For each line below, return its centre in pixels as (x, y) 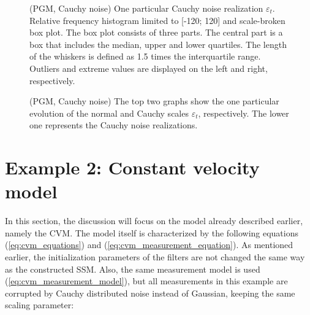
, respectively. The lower (244, 113)
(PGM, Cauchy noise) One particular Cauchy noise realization (146, 8)
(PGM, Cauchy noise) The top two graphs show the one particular (154, 101)
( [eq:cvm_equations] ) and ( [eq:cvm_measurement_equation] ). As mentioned (149, 245)
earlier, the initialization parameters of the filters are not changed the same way (155, 257)
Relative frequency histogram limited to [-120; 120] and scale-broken (157, 20)
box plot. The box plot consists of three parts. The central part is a (156, 32)
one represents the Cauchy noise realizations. (114, 125)
